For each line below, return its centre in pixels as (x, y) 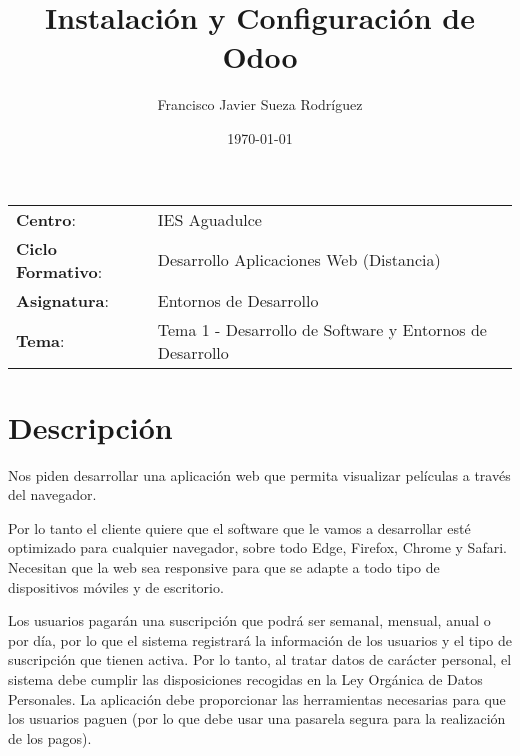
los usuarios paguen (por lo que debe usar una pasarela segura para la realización (257, 718)
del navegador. (52, 494)
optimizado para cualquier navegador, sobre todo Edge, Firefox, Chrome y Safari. (257, 547)
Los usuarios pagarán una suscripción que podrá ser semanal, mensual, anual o (249, 620)
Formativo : (59, 271)
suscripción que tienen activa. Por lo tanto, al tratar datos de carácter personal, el (260, 659)
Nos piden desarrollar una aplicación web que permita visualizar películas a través (259, 474)
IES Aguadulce (209, 219)
